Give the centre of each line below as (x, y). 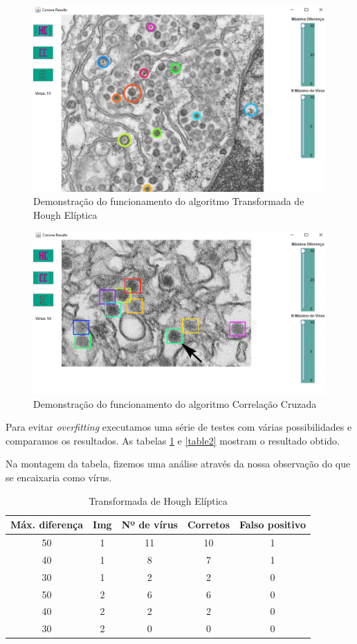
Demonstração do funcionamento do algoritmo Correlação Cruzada (175, 403)
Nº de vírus (149, 525)
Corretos (208, 525)
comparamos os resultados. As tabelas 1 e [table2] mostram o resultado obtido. (173, 440)
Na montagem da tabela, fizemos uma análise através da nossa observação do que (178, 464)
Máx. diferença (47, 525)
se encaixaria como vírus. (59, 477)
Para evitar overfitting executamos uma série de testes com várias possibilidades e (179, 427)
